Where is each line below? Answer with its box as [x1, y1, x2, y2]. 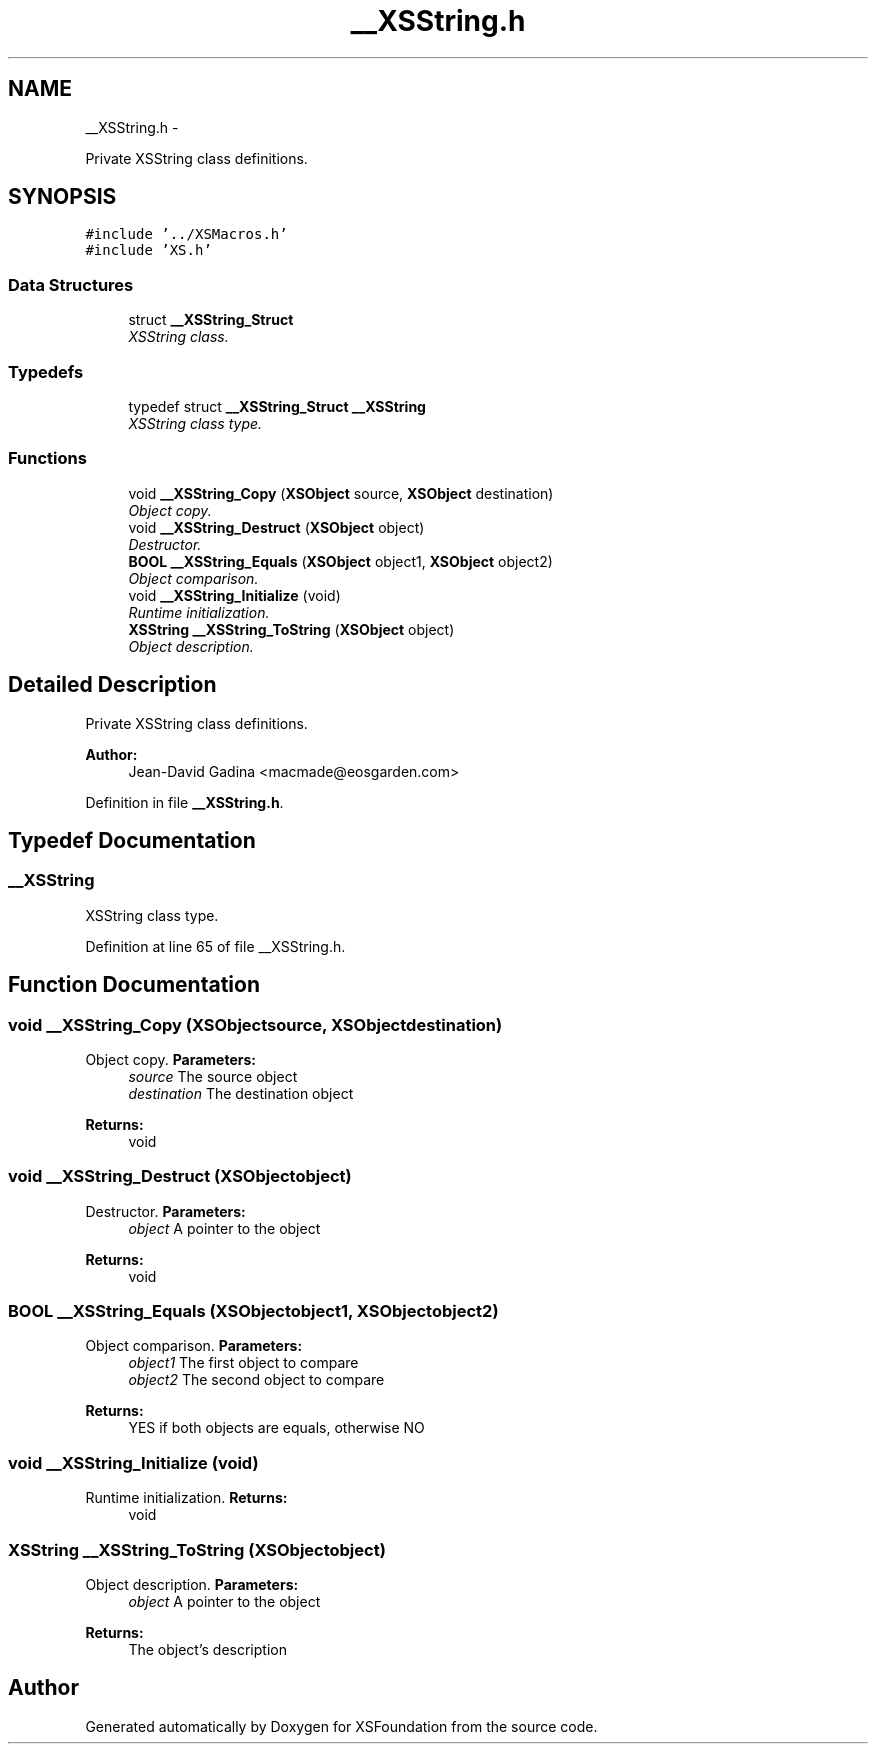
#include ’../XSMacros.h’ [85, 226, 288, 243]
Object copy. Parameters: [85, 1050, 256, 1068]
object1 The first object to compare [128, 1354, 359, 1372]
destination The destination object [128, 1084, 354, 1102]
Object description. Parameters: [85, 1575, 299, 1593]
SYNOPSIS [8, 184, 117, 210]
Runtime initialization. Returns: [85, 1489, 288, 1507]
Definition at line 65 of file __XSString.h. [85, 937, 346, 955]
